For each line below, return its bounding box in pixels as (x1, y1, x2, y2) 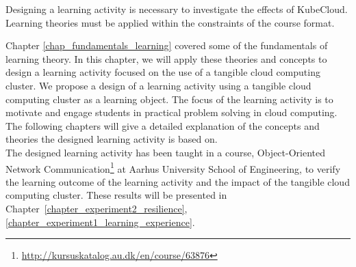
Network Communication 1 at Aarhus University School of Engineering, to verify (5, 159, 341, 175)
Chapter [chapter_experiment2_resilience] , (5, 201, 188, 215)
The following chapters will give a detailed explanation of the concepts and (5, 118, 320, 132)
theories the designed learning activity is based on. (5, 132, 218, 146)
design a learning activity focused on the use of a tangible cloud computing (5, 65, 320, 79)
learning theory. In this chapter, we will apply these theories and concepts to (5, 51, 327, 66)
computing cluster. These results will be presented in (5, 188, 227, 202)
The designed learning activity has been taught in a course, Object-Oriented (5, 145, 326, 159)
